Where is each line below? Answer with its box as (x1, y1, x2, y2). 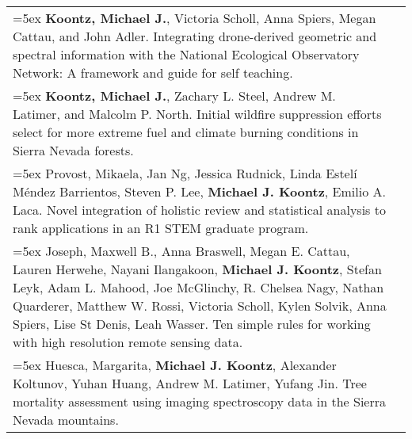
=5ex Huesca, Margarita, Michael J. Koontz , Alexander (13, 356, 337, 374)
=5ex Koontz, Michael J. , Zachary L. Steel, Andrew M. (13, 86, 336, 105)
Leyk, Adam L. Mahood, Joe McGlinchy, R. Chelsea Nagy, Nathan (13, 278, 384, 296)
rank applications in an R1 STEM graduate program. (13, 219, 309, 237)
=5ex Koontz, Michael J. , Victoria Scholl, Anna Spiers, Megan (13, 9, 376, 27)
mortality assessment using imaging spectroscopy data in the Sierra (13, 392, 386, 410)
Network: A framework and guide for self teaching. (13, 63, 293, 82)
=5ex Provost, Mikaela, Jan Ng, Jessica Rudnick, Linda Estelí (13, 164, 357, 182)
